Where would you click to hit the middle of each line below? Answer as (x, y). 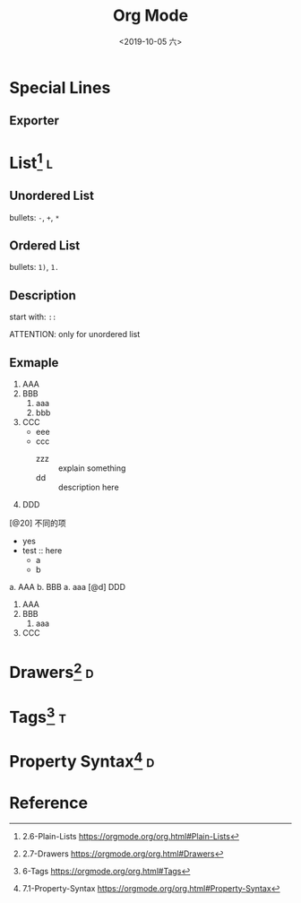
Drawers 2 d (52, 671)
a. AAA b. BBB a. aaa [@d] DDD (68, 587)
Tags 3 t (38, 715)
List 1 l (31, 161)
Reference (48, 803)
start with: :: (33, 317)
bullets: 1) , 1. (34, 267)
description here (88, 487)
